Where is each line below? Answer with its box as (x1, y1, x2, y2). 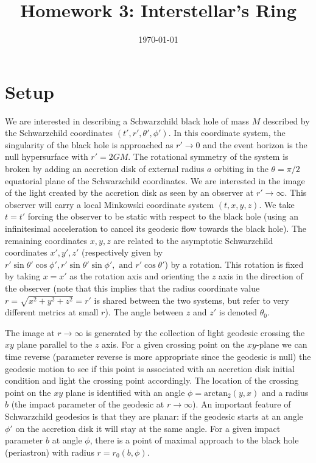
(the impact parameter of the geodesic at (11, 398, 164, 411)
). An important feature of (192, 398, 291, 411)
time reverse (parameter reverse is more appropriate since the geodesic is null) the (5, 350, 311, 363)
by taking (5, 270, 40, 282)
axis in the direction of (219, 270, 303, 282)
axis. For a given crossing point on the (102, 338, 245, 351)
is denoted (219, 306, 258, 318)
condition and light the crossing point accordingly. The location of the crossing (5, 374, 299, 387)
